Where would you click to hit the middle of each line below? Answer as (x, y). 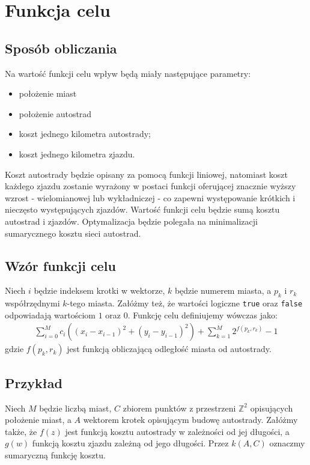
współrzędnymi (32, 303)
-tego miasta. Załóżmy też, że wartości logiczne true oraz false (185, 303)
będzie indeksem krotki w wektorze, (99, 290)
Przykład (34, 382)
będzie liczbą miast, (75, 408)
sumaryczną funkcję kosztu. (55, 454)
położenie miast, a (38, 420)
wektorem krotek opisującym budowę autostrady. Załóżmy (190, 420)
